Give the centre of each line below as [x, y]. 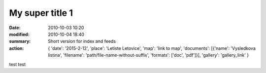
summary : [20, 41]
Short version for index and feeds [82, 41]
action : [17, 48]
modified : [19, 34]
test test [17, 64]
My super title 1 [41, 13]
